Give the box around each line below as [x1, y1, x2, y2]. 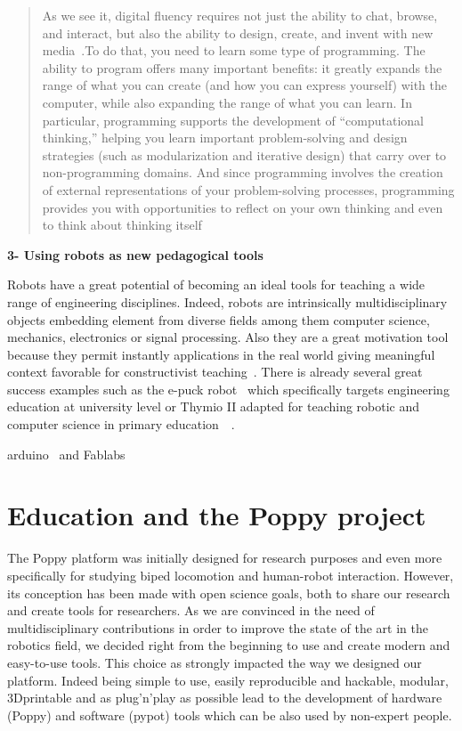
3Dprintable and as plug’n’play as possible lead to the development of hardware [7, 688, 442, 707]
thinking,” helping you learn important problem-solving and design [42, 128, 408, 147]
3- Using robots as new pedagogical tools [7, 245, 263, 264]
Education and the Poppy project [7, 497, 426, 533]
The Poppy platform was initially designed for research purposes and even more [7, 548, 442, 567]
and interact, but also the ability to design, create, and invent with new [42, 23, 434, 42]
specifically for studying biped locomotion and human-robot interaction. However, [7, 565, 454, 584]
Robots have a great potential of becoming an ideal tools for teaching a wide [7, 275, 426, 294]
